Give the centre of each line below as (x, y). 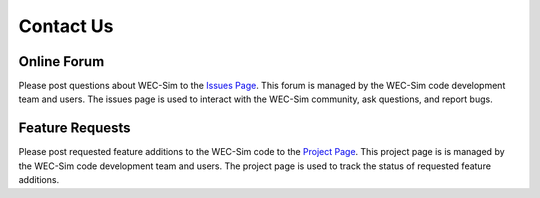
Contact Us (66, 26)
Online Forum (61, 61)
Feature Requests (74, 128)
